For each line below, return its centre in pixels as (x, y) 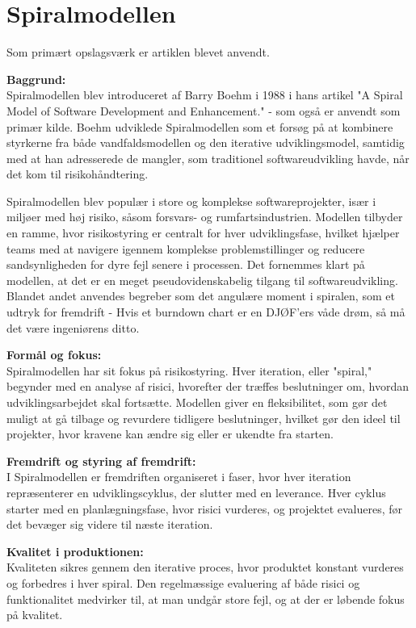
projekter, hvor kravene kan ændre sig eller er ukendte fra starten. (170, 434)
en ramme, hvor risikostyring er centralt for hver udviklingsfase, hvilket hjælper (203, 233)
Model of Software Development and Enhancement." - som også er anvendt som (204, 110)
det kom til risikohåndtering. (78, 174)
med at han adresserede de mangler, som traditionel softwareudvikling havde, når (208, 158)
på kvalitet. (35, 615)
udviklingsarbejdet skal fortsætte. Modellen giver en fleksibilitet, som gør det (197, 402)
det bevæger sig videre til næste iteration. (110, 524)
